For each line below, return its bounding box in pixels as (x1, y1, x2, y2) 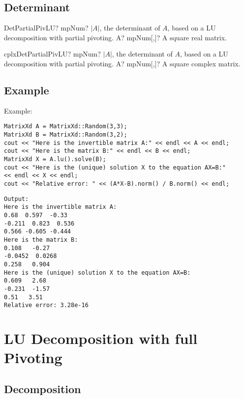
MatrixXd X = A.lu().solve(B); (4, 156, 106, 163)
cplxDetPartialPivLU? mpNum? (4, 49, 101, 59)
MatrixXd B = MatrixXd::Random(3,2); (4, 131, 127, 139)
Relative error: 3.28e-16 (4, 302, 89, 309)
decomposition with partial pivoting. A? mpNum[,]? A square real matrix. (4, 32, 227, 42)
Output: (4, 195, 29, 202)
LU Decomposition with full (4, 328, 198, 348)
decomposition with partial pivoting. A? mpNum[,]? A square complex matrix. (4, 58, 241, 68)
